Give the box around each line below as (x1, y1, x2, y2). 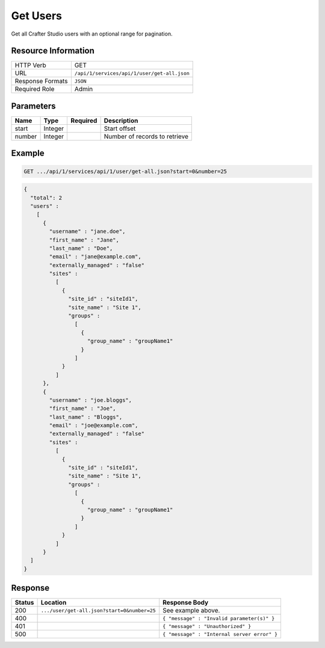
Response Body (162, 599, 209, 607)
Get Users (11, 9, 63, 22)
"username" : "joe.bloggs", (49, 397, 132, 403)
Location (40, 599, 67, 607)
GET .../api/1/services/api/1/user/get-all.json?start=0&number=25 (23, 168, 227, 175)
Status (14, 599, 34, 607)
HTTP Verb (14, 61, 46, 69)
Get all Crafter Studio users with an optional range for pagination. (11, 30, 173, 37)
